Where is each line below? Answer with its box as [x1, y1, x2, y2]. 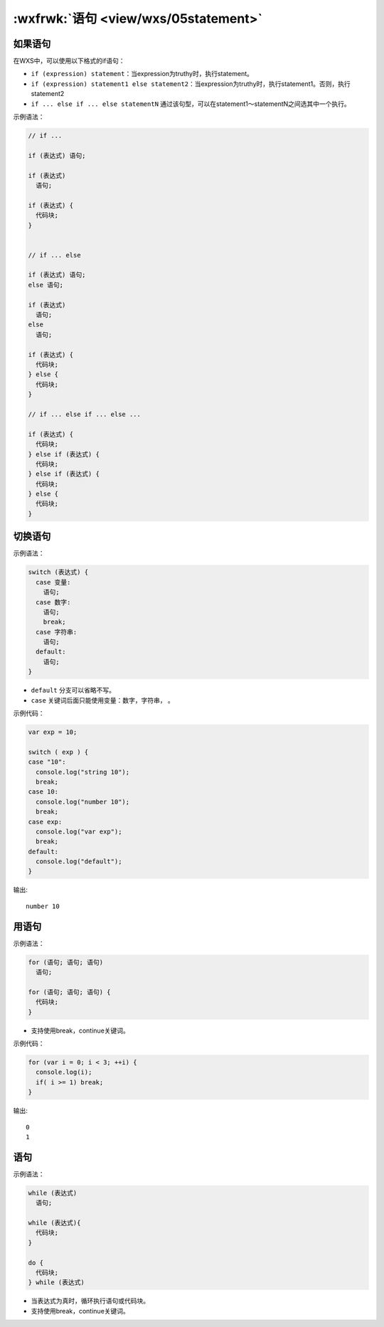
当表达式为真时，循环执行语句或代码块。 [31, 1296, 149, 1305]
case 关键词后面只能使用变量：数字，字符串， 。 [31, 696, 174, 704]
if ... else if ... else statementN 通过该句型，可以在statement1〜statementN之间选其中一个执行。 [31, 100, 351, 108]
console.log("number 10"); [36, 797, 130, 806]
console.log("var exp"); [36, 827, 122, 836]
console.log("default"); [36, 858, 122, 865]
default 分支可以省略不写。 [31, 686, 115, 695]
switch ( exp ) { [28, 747, 89, 756]
